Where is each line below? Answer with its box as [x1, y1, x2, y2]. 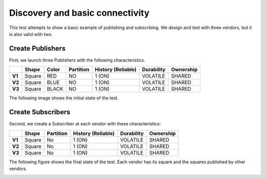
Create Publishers [9, 44, 66, 53]
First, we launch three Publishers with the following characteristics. [9, 57, 145, 63]
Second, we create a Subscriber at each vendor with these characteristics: [9, 121, 161, 127]
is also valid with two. [9, 31, 53, 37]
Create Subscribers [9, 108, 71, 117]
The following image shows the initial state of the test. [9, 95, 119, 101]
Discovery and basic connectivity [9, 7, 150, 18]
